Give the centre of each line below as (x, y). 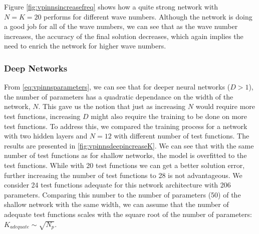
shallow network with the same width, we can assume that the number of (116, 204)
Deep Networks (36, 68)
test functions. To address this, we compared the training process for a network (126, 126)
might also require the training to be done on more (169, 116)
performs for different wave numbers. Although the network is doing (148, 16)
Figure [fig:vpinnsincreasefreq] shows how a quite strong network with (111, 6)
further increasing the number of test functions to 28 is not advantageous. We (123, 175)
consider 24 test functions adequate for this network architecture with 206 (117, 185)
